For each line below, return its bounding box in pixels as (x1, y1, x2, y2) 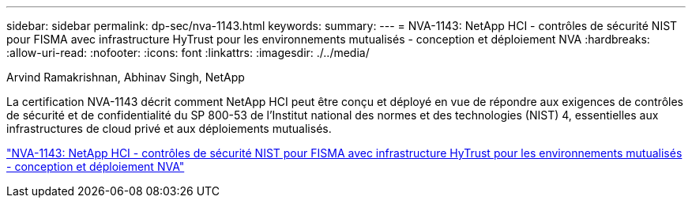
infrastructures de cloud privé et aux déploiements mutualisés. (6, 122, 332, 135)
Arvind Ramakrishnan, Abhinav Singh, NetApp (6, 70, 245, 84)
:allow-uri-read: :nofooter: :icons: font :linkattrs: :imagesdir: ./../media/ (6, 46, 370, 59)
